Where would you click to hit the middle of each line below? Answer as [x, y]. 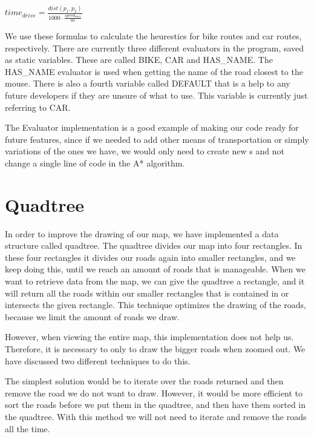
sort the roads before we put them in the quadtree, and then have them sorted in [155, 405]
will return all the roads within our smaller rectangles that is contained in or [147, 293]
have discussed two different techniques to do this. [98, 360]
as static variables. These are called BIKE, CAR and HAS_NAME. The [139, 60]
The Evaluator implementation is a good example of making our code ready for [152, 127]
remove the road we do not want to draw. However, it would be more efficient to [154, 393]
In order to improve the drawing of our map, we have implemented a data [142, 233]
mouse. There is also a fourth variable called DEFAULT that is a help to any [148, 83]
